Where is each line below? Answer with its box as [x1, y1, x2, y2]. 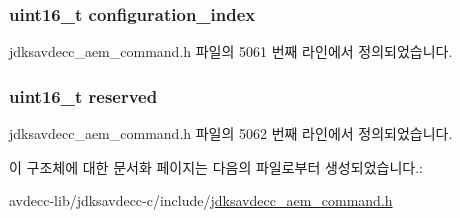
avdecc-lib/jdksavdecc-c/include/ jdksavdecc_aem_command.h [9, 190, 393, 211]
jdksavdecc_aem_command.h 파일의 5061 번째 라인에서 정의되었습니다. [9, 41, 453, 62]
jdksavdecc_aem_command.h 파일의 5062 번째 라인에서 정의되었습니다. [9, 123, 453, 144]
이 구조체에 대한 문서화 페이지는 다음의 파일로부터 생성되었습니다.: [9, 156, 423, 177]
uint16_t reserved [9, 83, 158, 108]
